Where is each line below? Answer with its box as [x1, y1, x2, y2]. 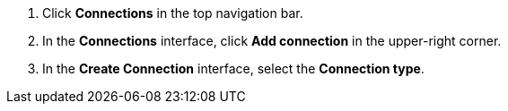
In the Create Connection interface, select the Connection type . [42, 61, 425, 76]
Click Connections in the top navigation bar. [42, 5, 303, 21]
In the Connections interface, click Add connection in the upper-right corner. [42, 33, 502, 48]
